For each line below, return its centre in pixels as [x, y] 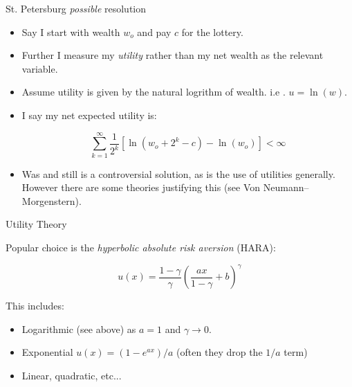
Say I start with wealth [71, 31]
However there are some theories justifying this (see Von [141, 187]
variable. [40, 68]
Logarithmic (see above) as [79, 328]
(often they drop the [220, 352]
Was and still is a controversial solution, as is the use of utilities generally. [178, 173]
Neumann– [286, 187]
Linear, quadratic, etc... [72, 375]
